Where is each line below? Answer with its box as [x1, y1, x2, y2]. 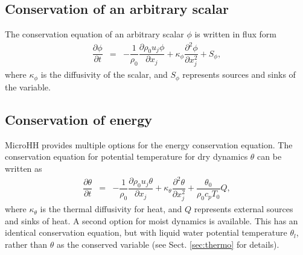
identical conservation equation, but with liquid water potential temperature [5, 226, 287, 239]
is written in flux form [194, 28, 276, 40]
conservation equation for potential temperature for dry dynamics [5, 150, 248, 163]
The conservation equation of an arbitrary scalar [5, 28, 184, 40]
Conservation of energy [5, 110, 153, 128]
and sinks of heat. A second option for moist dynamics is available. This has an [5, 214, 298, 227]
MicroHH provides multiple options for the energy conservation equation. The [5, 138, 293, 151]
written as [5, 162, 42, 174]
